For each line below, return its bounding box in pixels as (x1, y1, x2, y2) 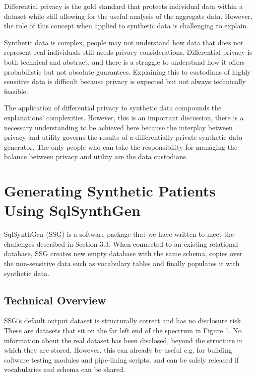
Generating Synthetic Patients (4, 181, 216, 201)
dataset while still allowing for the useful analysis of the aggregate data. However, (4, 10, 253, 21)
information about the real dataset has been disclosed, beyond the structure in (4, 335, 243, 345)
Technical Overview (4, 292, 106, 307)
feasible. (4, 86, 28, 96)
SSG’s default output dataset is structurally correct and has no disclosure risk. (4, 315, 243, 326)
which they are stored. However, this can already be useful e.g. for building (4, 345, 232, 355)
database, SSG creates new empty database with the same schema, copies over (4, 248, 243, 259)
